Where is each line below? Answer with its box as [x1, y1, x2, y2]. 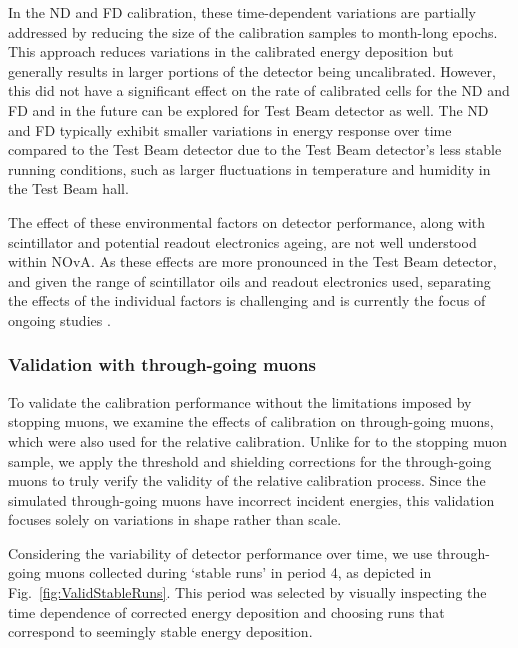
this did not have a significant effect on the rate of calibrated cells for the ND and [8, 80, 510, 101]
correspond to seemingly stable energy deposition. [8, 621, 313, 642]
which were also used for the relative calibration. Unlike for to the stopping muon [8, 430, 507, 451]
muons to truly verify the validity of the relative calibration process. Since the [8, 470, 486, 491]
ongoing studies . [8, 309, 111, 330]
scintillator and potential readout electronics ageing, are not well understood [8, 231, 477, 252]
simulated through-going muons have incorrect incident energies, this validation [8, 489, 495, 510]
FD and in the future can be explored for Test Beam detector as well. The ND [8, 99, 489, 120]
